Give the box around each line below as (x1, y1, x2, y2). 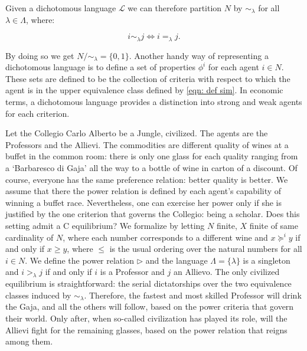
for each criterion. (5, 107, 70, 119)
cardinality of (5, 231, 54, 243)
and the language (145, 254, 208, 266)
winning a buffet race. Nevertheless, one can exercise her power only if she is (5, 196, 282, 208)
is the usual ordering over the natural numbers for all (109, 242, 302, 255)
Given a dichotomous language (5, 2, 116, 14)
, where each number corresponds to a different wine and (63, 231, 268, 243)
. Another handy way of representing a (129, 49, 269, 61)
